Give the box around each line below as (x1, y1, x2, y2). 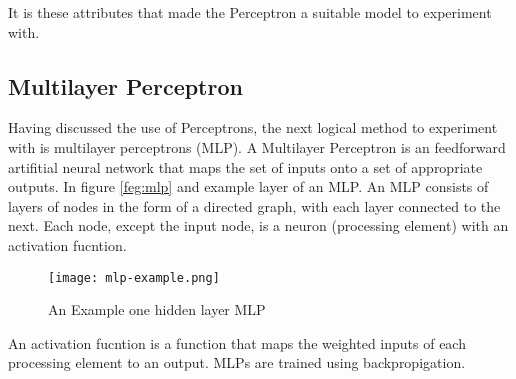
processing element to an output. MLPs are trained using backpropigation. (8, 352, 466, 373)
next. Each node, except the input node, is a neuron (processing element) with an (8, 215, 509, 236)
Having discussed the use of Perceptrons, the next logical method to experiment (8, 117, 498, 138)
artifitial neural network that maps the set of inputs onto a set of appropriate (8, 156, 483, 177)
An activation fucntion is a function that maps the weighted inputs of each (8, 332, 466, 353)
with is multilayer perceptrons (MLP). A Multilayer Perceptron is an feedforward (8, 136, 506, 157)
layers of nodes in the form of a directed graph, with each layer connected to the (8, 195, 501, 216)
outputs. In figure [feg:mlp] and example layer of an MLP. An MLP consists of (8, 176, 489, 197)
